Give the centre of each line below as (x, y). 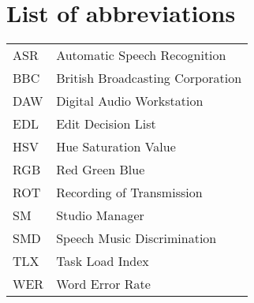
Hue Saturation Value (116, 147)
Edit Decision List (106, 124)
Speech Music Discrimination (136, 238)
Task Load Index (103, 261)
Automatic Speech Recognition (141, 55)
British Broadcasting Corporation (149, 78)
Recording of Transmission (129, 193)
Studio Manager (100, 215)
